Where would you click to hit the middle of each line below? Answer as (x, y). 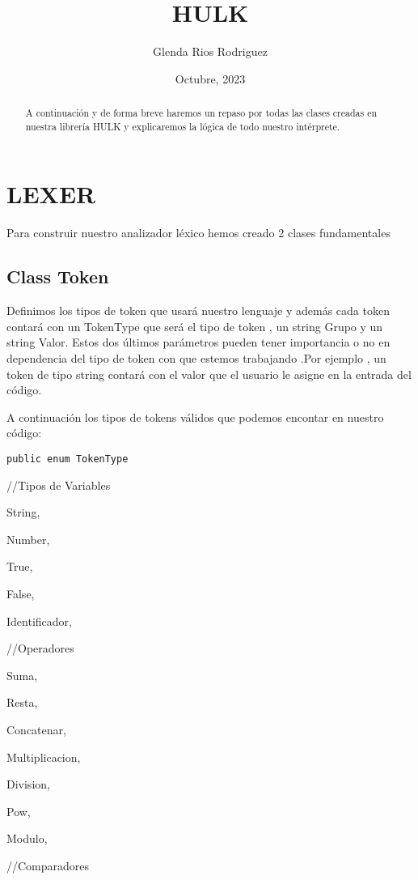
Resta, (22, 702)
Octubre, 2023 (210, 78)
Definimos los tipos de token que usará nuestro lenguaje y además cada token (198, 310)
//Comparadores (48, 865)
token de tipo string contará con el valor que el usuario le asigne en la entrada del (209, 374)
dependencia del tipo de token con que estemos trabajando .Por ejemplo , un (196, 357)
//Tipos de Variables (59, 485)
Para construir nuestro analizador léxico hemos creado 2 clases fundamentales (198, 233)
